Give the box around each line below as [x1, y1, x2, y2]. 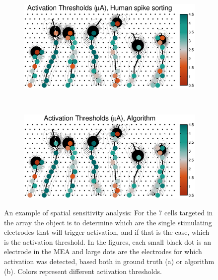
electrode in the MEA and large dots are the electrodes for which [4, 246, 202, 257]
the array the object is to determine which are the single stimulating [4, 217, 212, 227]
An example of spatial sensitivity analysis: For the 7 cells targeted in [4, 207, 213, 218]
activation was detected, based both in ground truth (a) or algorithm [4, 256, 215, 267]
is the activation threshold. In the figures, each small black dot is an [4, 236, 211, 247]
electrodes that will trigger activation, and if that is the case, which [4, 227, 210, 237]
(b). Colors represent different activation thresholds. [4, 266, 162, 276]
